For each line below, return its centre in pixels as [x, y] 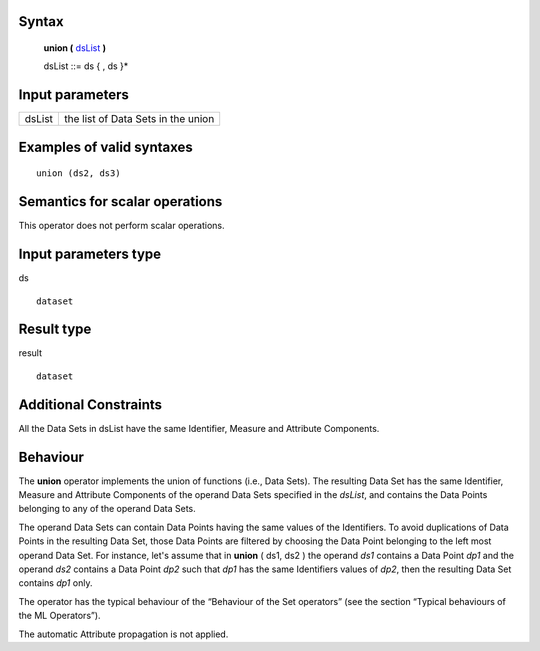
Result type [55, 329]
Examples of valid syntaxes [106, 146]
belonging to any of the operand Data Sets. [107, 509]
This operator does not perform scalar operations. [121, 226]
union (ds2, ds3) [78, 173]
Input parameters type [90, 254]
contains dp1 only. [55, 583]
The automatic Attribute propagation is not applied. [123, 634]
